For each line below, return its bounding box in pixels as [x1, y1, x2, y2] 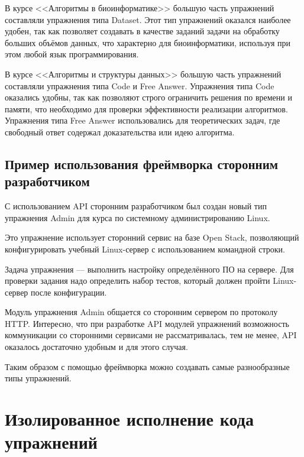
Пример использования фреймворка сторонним [5, 154, 279, 173]
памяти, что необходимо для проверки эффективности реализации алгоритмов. [5, 102, 288, 115]
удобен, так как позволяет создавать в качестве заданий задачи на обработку [5, 25, 280, 37]
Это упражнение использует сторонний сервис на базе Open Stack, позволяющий [5, 231, 299, 244]
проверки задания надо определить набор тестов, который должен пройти [5, 274, 270, 287]
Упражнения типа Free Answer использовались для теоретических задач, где [5, 114, 280, 127]
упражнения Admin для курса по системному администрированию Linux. [5, 211, 270, 223]
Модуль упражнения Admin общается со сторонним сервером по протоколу [5, 306, 278, 318]
